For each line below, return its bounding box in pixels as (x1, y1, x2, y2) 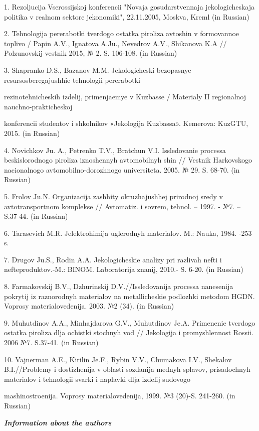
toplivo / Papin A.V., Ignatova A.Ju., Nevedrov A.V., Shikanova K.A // (4, 38, 227, 48)
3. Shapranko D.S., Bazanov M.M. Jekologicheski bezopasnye (4, 64, 191, 75)
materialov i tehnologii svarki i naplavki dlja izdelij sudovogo (4, 373, 191, 384)
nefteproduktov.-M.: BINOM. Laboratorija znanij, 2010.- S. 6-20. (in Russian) (4, 264, 243, 274)
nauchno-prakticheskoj (4, 101, 73, 111)
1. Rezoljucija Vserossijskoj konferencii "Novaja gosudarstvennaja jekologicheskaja (4, 2, 254, 12)
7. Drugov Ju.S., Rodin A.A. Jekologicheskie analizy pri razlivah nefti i (4, 254, 222, 264)
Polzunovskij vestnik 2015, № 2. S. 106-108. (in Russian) (4, 48, 177, 58)
